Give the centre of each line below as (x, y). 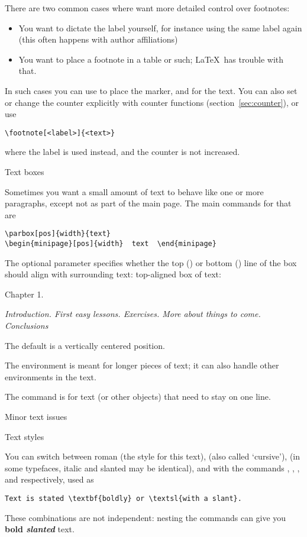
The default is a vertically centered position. (85, 345)
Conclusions (27, 326)
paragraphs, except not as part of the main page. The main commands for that (148, 203)
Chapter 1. (24, 294)
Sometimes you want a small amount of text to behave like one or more (134, 191)
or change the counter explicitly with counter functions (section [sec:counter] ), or (152, 102)
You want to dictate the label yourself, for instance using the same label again (160, 28)
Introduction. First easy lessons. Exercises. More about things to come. (133, 314)
